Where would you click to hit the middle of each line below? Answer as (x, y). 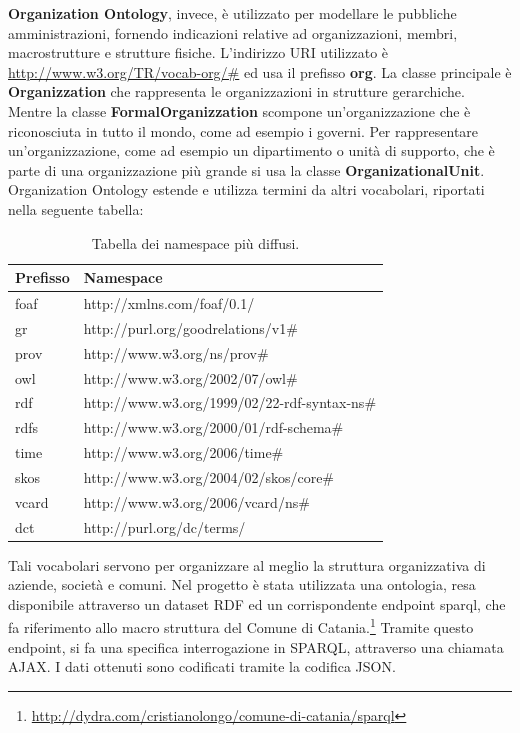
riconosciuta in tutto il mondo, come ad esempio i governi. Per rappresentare (243, 130)
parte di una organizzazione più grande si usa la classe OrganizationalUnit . (246, 169)
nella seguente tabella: (76, 208)
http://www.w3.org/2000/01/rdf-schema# (213, 427)
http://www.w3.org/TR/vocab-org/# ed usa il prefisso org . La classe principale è (260, 71)
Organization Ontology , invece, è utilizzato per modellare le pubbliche (232, 13)
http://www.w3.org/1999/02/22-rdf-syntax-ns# (230, 402)
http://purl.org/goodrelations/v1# (190, 327)
